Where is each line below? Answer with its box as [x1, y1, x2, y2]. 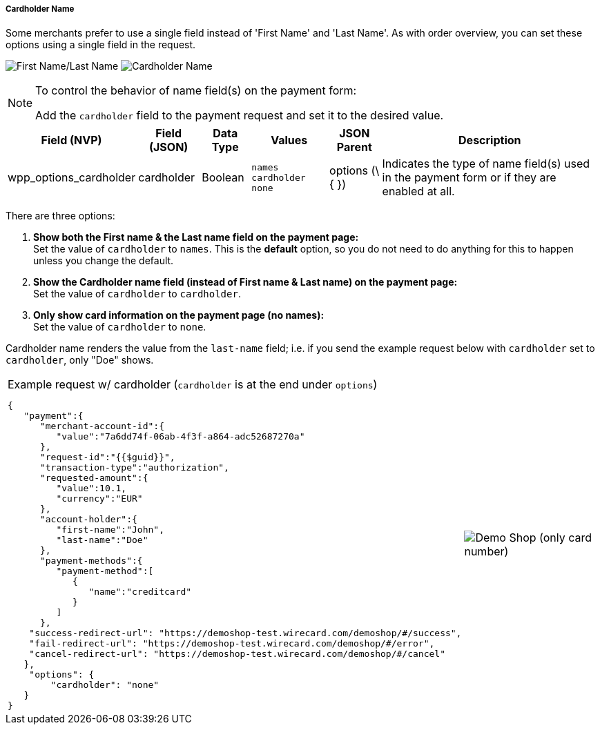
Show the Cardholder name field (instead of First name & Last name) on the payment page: [33, 276, 458, 288]
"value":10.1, [56, 483, 127, 494]
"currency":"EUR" [56, 493, 143, 504]
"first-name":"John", [56, 524, 164, 535]
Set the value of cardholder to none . [33, 321, 206, 333]
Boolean [202, 170, 244, 185]
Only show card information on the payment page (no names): [33, 309, 325, 322]
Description [458, 133, 521, 148]
